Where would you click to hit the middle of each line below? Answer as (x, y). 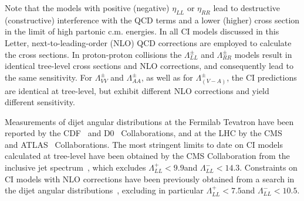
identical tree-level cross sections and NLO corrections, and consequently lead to (149, 66)
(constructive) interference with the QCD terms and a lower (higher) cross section (152, 20)
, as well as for (167, 77)
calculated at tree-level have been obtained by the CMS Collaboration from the (147, 156)
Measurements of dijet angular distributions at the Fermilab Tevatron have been (149, 121)
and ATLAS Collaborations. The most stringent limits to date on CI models (144, 144)
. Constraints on (268, 167)
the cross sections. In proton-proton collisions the (93, 54)
